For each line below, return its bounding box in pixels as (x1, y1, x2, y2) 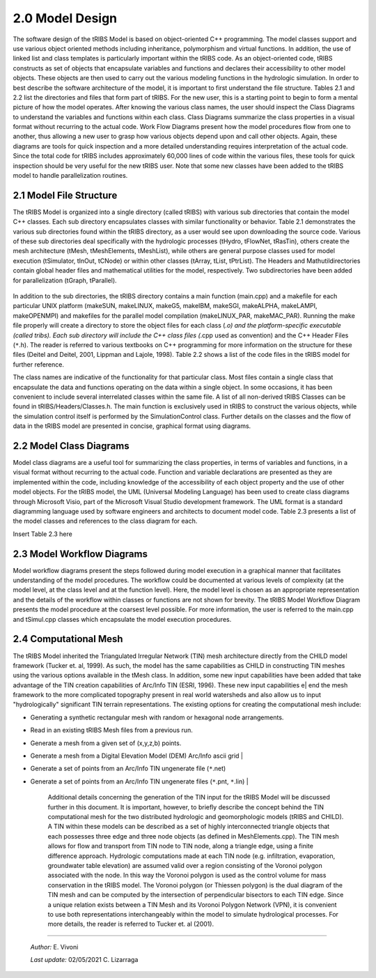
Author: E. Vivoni (30, 942, 79, 951)
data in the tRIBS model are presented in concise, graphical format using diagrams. (13, 422, 251, 430)
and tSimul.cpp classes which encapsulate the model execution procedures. (13, 615, 232, 623)
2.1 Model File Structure (13, 189, 118, 201)
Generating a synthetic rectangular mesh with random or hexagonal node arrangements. (30, 713, 284, 721)
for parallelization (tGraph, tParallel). (13, 276, 118, 284)
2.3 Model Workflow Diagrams (13, 548, 148, 560)
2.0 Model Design (13, 10, 118, 26)
